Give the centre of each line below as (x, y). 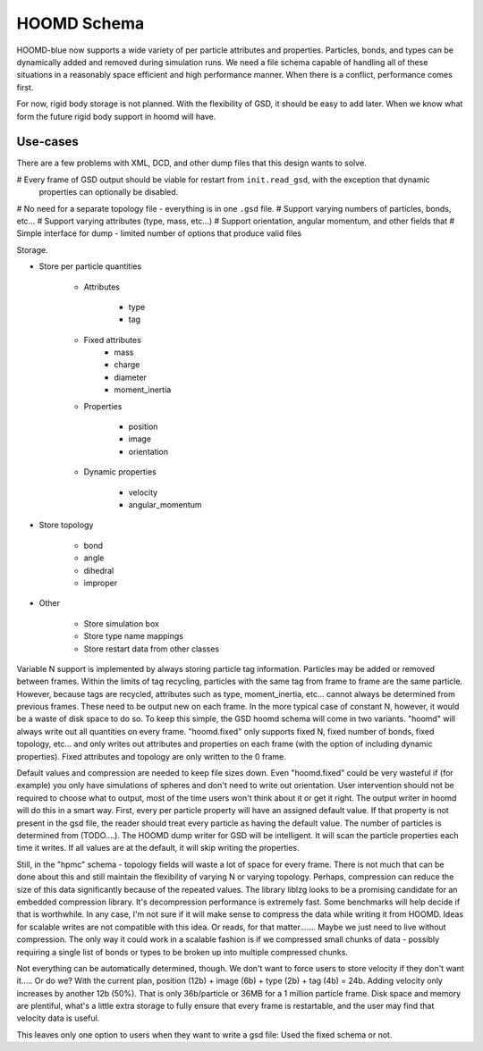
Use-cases (48, 142)
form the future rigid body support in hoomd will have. (116, 116)
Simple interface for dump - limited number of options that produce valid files (159, 233)
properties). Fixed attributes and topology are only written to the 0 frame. (151, 756)
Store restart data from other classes (151, 649)
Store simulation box (122, 623)
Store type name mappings (133, 636)
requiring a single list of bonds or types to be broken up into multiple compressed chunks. (182, 952)
